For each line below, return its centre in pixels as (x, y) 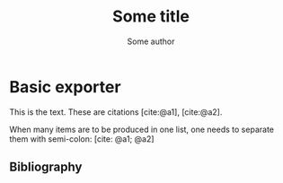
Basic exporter (65, 87)
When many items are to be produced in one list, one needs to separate (141, 129)
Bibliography (46, 167)
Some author (151, 41)
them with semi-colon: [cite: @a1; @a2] (82, 139)
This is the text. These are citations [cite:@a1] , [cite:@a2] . (116, 112)
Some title (151, 17)
